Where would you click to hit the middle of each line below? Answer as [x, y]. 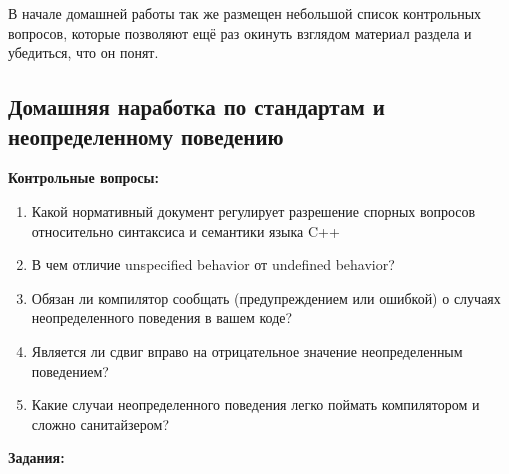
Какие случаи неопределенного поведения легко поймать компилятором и [255, 404]
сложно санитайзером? [100, 423]
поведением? [70, 370]
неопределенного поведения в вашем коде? [162, 317]
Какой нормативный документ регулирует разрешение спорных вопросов [253, 210]
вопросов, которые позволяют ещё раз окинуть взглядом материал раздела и [240, 32]
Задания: [36, 457]
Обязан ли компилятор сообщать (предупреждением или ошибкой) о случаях [266, 297]
